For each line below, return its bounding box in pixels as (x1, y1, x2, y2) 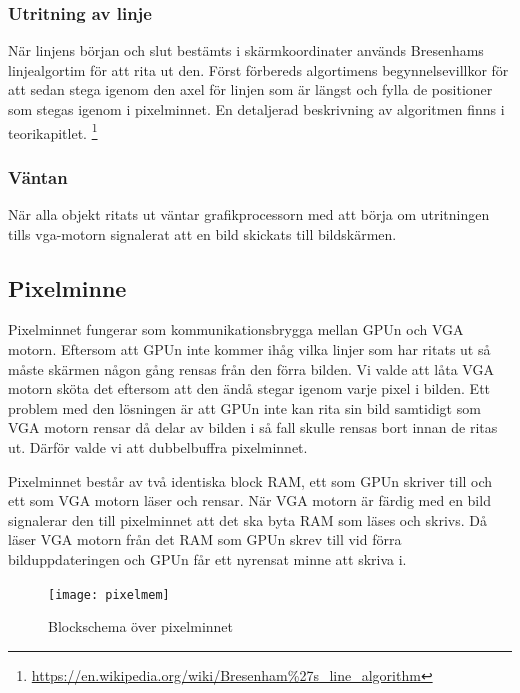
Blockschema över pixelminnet (48, 616, 234, 637)
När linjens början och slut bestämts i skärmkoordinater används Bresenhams (8, 40, 484, 61)
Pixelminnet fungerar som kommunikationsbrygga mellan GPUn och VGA (8, 319, 464, 340)
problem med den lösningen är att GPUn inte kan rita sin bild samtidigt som (8, 397, 481, 418)
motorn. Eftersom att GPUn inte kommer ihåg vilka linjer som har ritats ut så (8, 339, 491, 360)
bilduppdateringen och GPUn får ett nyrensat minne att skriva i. (8, 548, 407, 569)
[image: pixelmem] (48, 587, 170, 602)
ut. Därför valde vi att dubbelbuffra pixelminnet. (8, 437, 308, 458)
